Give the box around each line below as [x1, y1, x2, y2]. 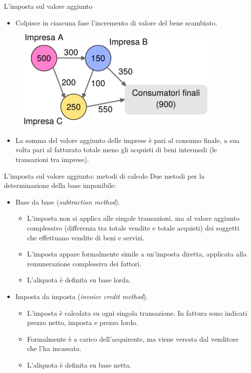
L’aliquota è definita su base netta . [27, 359, 131, 370]
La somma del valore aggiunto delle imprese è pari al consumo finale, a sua [15, 135, 240, 145]
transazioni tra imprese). [15, 154, 89, 164]
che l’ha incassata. [27, 343, 82, 353]
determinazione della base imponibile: [4, 180, 116, 190]
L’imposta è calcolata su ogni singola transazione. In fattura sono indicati [27, 307, 248, 318]
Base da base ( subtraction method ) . [15, 196, 120, 207]
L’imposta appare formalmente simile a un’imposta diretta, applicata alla [27, 249, 247, 259]
